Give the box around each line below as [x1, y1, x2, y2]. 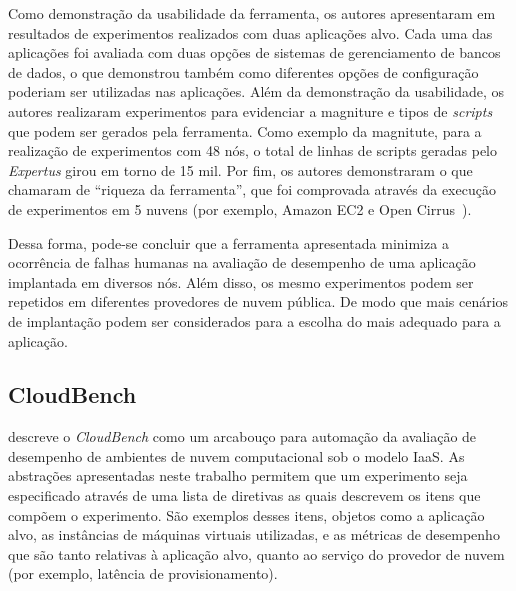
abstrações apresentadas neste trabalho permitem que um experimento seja [8, 465, 468, 486]
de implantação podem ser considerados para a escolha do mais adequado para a [8, 310, 501, 331]
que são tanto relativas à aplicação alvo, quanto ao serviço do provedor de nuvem [8, 543, 505, 564]
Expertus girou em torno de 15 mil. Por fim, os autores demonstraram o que [8, 159, 473, 180]
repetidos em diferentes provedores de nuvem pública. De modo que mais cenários [8, 291, 509, 312]
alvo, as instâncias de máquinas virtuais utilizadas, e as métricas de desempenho [8, 524, 500, 545]
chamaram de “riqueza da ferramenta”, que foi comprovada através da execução [8, 179, 496, 200]
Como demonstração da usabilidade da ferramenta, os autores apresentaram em [8, 3, 496, 23]
